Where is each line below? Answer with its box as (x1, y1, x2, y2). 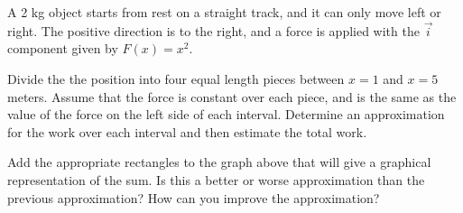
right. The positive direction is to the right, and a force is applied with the (7, 21, 420, 40)
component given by (7, 39, 118, 58)
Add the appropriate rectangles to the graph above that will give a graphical (7, 153, 431, 171)
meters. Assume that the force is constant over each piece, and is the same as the (7, 87, 457, 106)
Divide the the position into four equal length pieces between (7, 69, 345, 88)
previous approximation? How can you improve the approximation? (7, 188, 380, 207)
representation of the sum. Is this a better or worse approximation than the (7, 170, 425, 189)
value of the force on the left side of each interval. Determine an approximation (7, 105, 445, 124)
